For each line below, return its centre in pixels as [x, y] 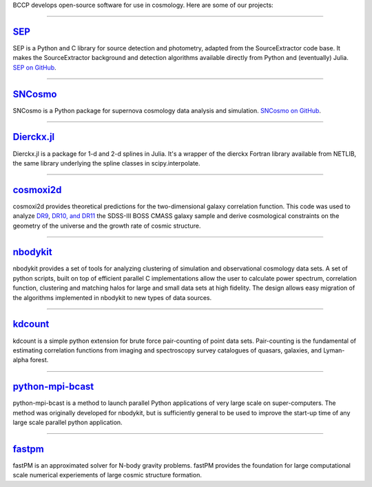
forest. [39, 360]
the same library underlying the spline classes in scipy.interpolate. [106, 163]
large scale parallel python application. [68, 423]
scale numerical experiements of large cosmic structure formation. [107, 475]
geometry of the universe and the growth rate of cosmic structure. [107, 226]
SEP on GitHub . [34, 67]
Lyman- [334, 350]
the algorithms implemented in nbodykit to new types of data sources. [112, 297]
